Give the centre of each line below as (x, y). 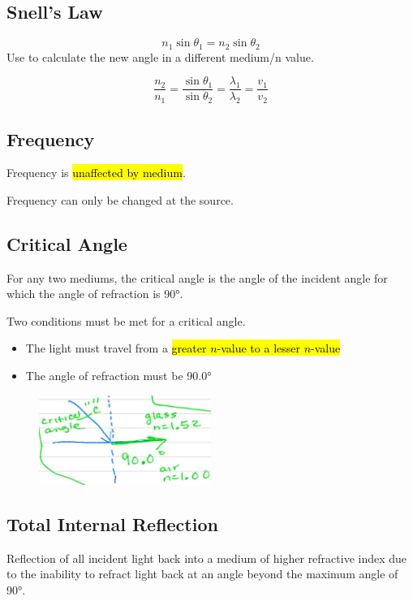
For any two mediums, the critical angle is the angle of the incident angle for (197, 277)
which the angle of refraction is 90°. (95, 294)
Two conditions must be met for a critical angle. (126, 320)
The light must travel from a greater (116, 348)
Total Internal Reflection (112, 523)
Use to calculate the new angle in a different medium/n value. (160, 56)
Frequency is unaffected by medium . (96, 173)
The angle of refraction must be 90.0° (118, 376)
